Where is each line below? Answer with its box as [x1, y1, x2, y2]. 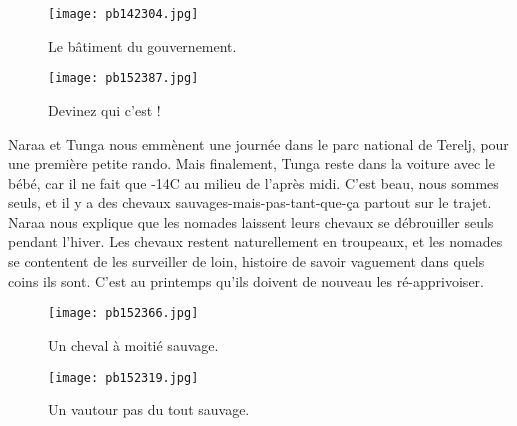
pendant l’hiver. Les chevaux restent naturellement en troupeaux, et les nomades [8, 231, 503, 252]
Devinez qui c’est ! [48, 99, 161, 120]
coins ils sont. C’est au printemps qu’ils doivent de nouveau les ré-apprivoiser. [8, 270, 484, 291]
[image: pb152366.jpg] [48, 306, 199, 321]
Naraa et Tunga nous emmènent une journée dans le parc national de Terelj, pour [8, 133, 509, 154]
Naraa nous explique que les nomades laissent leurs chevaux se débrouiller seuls [8, 211, 494, 232]
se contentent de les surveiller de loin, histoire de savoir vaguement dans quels [8, 251, 485, 272]
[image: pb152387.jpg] [48, 71, 199, 86]
